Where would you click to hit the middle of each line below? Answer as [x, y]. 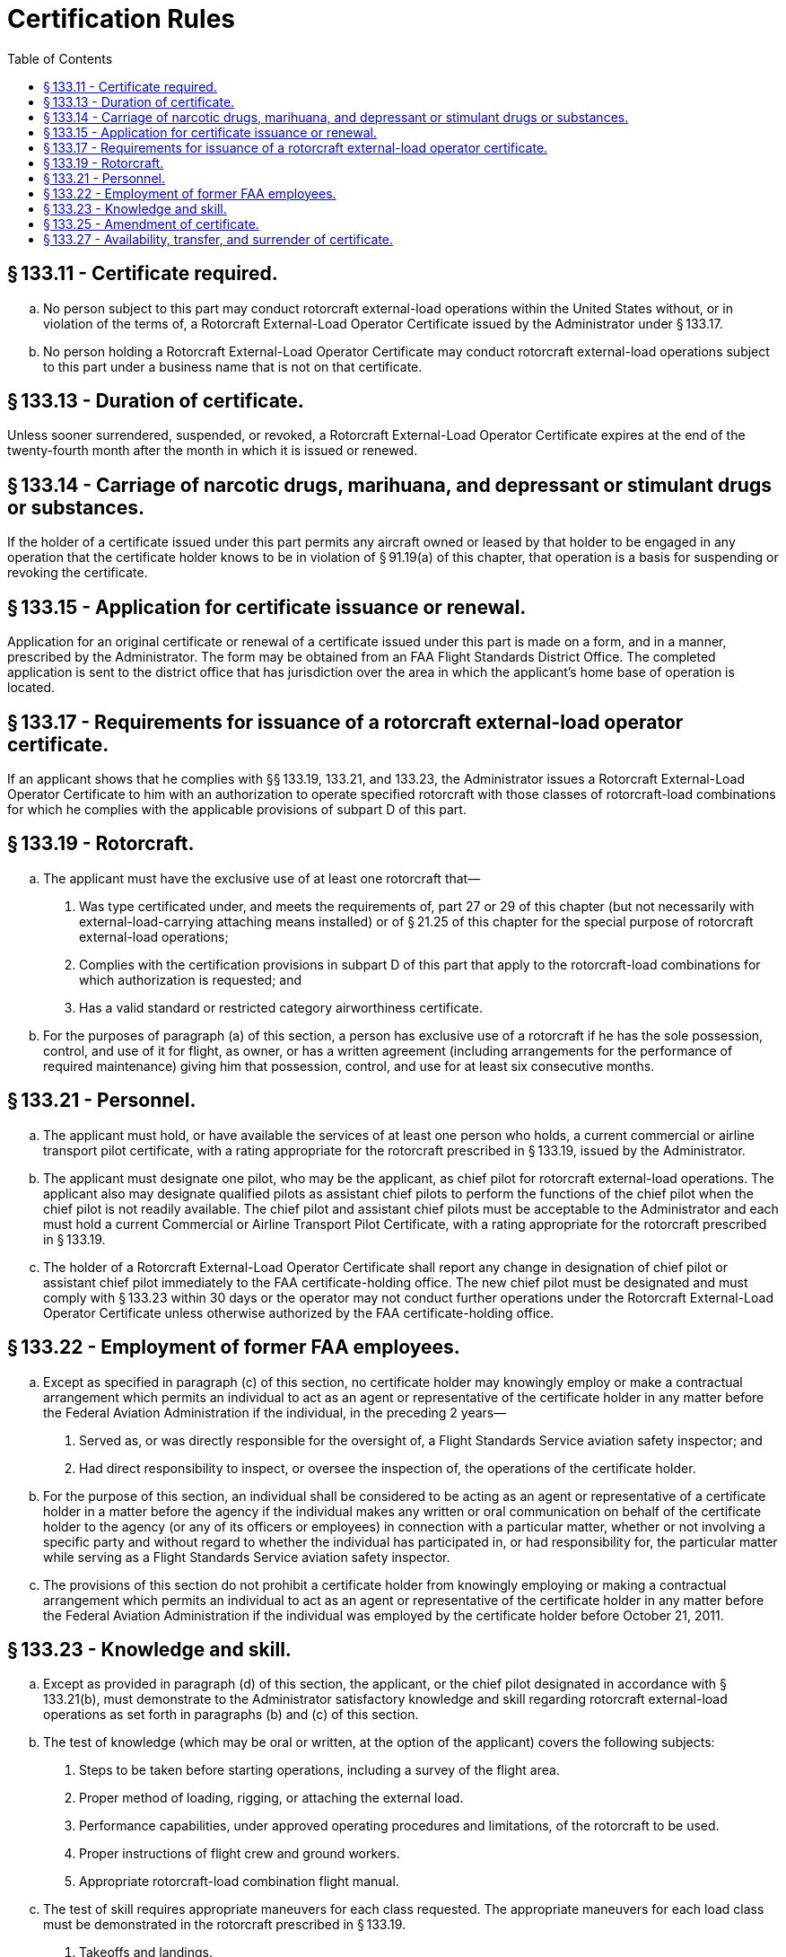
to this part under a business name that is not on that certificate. [233, 366]
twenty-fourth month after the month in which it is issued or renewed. [213, 451]
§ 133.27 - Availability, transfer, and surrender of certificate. [218, 239]
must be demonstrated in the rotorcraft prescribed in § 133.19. [225, 1925]
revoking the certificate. [78, 573]
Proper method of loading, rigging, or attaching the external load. [271, 1798]
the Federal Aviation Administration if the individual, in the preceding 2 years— [275, 1412]
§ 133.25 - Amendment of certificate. [151, 224]
